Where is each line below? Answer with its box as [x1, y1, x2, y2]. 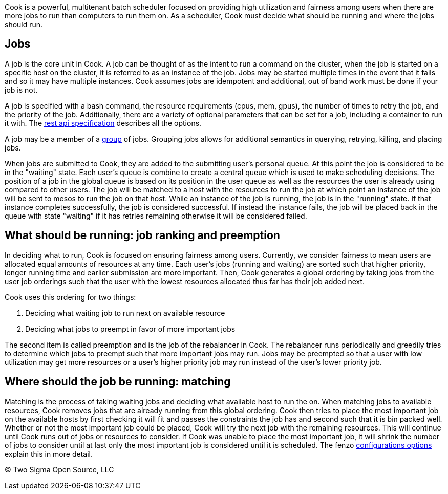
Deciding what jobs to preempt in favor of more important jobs [25, 324, 236, 333]
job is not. [5, 85, 38, 94]
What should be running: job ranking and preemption [5, 229, 280, 242]
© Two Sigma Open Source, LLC [5, 465, 114, 474]
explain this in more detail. [5, 449, 93, 458]
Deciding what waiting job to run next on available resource [25, 308, 225, 317]
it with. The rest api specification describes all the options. [5, 118, 202, 127]
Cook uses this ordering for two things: [5, 292, 136, 302]
